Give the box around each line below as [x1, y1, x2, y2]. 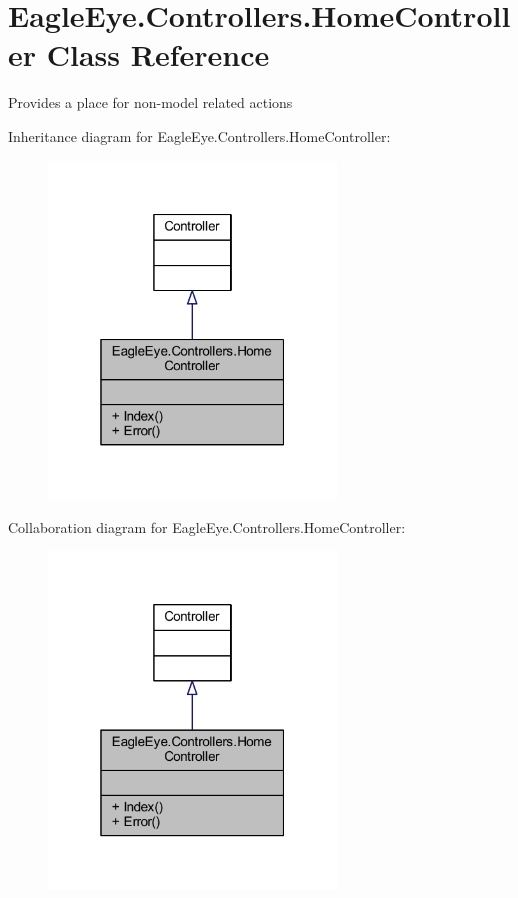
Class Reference [46, 34, 270, 75]
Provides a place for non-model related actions [8, 92, 293, 113]
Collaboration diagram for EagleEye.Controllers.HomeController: [8, 516, 406, 537]
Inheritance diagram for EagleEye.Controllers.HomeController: [8, 125, 391, 146]
